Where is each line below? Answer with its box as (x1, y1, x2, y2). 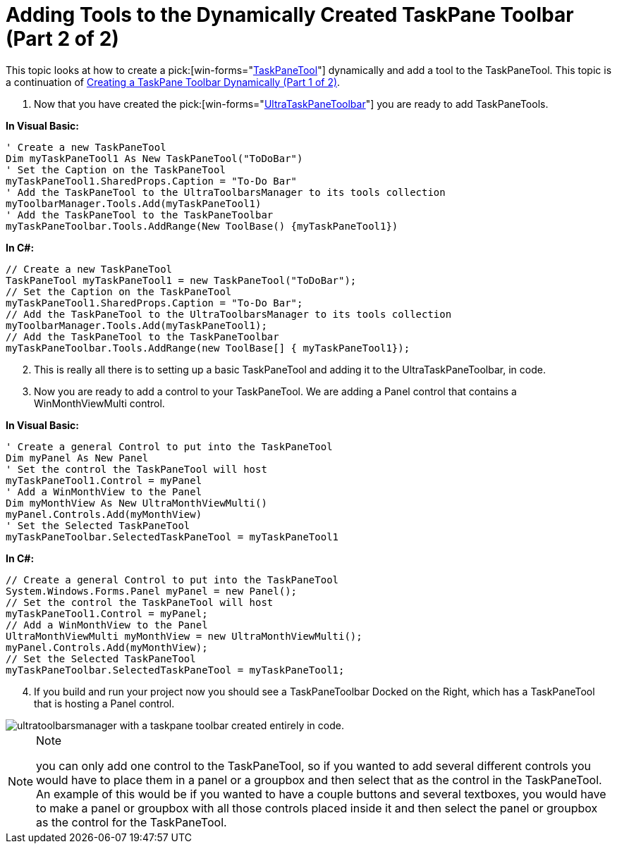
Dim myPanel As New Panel (6, 452, 149, 464)
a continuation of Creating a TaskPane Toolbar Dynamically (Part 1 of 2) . (6, 75, 341, 88)
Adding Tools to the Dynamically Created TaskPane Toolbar (6, 3, 574, 27)
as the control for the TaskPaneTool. (36, 814, 227, 829)
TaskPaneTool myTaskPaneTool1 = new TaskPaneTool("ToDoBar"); (6, 274, 357, 286)
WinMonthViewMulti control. (34, 397, 165, 409)
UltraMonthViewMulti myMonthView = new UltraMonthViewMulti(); (6, 630, 362, 642)
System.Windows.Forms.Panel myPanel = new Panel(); (6, 585, 298, 597)
